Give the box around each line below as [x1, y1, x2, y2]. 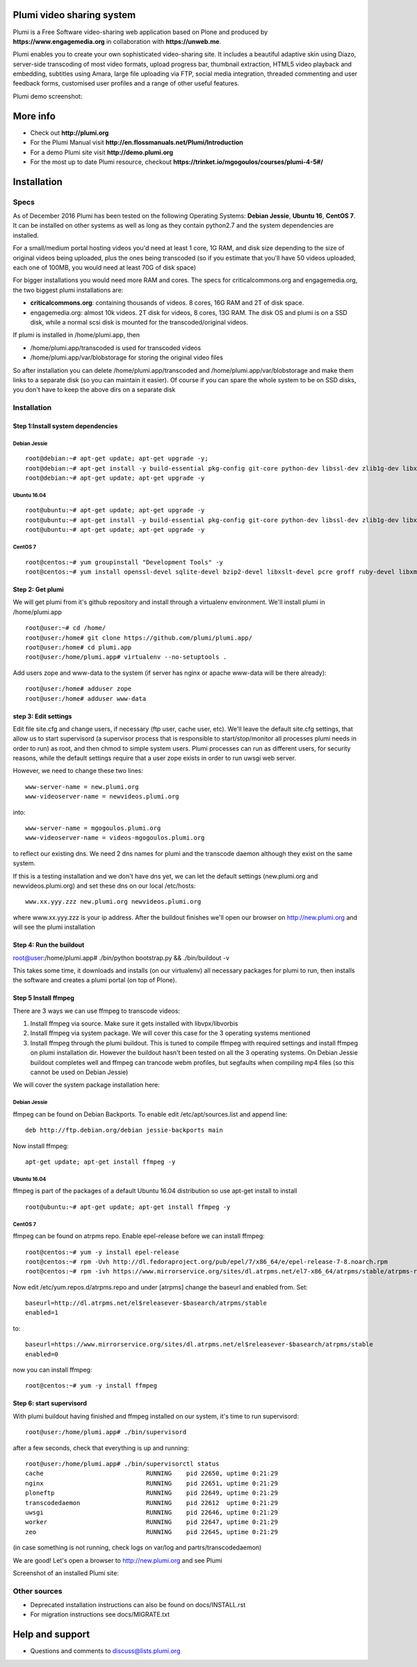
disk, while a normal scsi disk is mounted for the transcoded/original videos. [30, 318, 249, 326]
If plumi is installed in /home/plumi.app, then [13, 331, 140, 339]
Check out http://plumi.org [30, 129, 109, 137]
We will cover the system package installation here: [13, 1081, 160, 1089]
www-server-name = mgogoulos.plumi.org [25, 824, 161, 832]
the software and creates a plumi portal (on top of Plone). [13, 976, 177, 984]
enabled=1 [25, 1309, 58, 1317]
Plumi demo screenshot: [13, 92, 83, 100]
